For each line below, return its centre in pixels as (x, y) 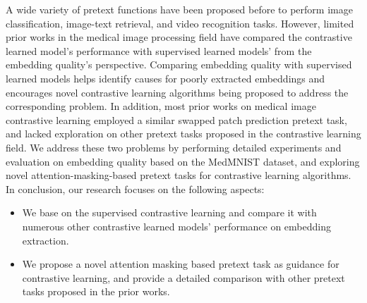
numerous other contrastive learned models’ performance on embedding (176, 226)
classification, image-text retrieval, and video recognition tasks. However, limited (180, 23)
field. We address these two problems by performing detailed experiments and (174, 147)
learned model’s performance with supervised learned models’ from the (159, 50)
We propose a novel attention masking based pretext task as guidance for (181, 264)
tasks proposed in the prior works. (96, 291)
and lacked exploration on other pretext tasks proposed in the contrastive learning (183, 134)
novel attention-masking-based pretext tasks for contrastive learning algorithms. (179, 175)
